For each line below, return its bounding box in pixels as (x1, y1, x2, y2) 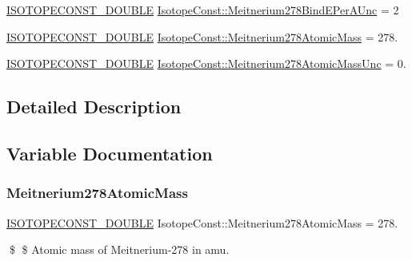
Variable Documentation (6, 140, 213, 165)
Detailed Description (6, 94, 182, 119)
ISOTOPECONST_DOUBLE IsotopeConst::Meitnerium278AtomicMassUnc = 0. (6, 55, 406, 72)
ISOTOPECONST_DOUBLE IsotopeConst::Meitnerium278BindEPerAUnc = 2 (6, 2, 399, 18)
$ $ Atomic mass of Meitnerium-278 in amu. (9, 241, 230, 258)
